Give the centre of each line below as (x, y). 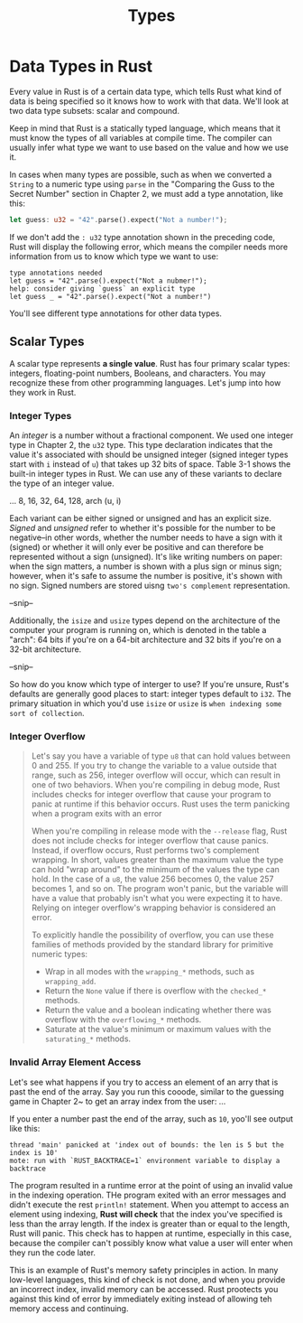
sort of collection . (47, 713)
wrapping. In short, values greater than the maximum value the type (157, 860)
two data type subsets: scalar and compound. (95, 110)
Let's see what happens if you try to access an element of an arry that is (144, 1082)
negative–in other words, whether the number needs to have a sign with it (146, 537)
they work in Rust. (43, 392)
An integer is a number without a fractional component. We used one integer (151, 435)
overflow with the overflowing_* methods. (123, 1020)
